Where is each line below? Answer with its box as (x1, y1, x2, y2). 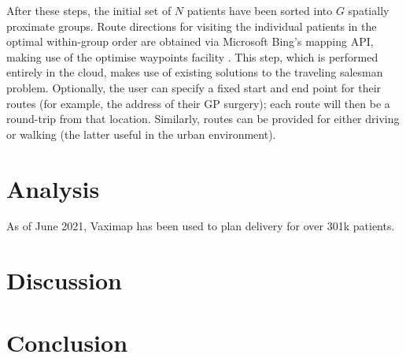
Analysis (6, 172, 100, 204)
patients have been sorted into (186, 2, 333, 18)
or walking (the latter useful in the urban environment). (6, 125, 276, 142)
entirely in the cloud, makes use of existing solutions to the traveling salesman (6, 64, 383, 80)
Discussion (6, 264, 122, 296)
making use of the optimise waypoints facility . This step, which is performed (6, 48, 378, 65)
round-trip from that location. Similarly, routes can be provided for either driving (6, 110, 400, 127)
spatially (348, 2, 389, 18)
